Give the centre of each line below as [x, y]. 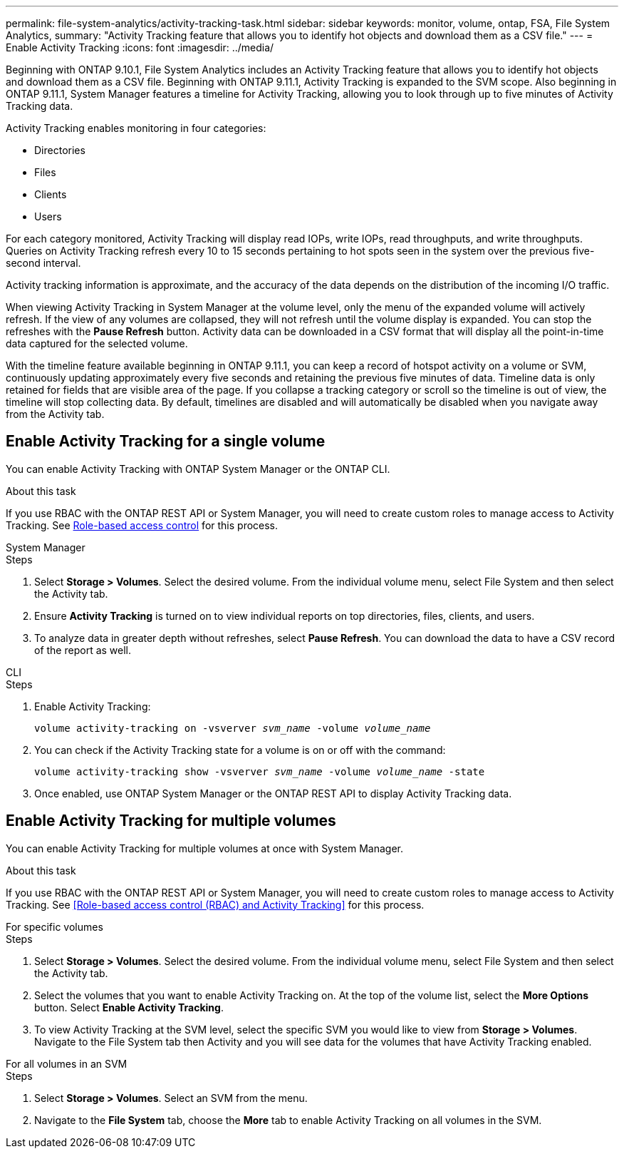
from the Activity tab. [55, 414]
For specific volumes [54, 926]
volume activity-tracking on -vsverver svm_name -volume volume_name [233, 728]
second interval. [43, 263]
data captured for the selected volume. [97, 343]
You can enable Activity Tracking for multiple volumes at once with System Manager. [204, 848]
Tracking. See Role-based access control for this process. [142, 525]
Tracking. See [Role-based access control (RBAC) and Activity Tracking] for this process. [215, 904]
